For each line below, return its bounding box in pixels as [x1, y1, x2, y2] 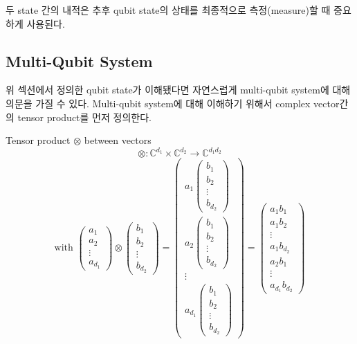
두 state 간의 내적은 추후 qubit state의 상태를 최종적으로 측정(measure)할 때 [6, 3, 331, 17]
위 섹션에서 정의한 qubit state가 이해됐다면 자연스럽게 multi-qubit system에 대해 [6, 82, 351, 97]
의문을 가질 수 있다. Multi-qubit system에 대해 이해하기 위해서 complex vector [6, 96, 340, 110]
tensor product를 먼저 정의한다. [17, 109, 152, 124]
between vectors [84, 133, 152, 147]
